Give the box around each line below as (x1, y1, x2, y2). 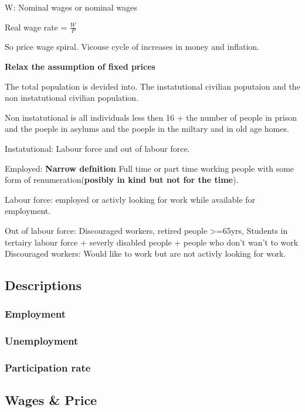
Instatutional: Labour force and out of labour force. (5, 142, 190, 154)
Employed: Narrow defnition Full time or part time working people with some (5, 162, 294, 174)
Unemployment (5, 333, 79, 348)
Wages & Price (5, 391, 97, 409)
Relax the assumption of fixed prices (5, 60, 155, 73)
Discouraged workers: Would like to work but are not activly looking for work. (5, 247, 286, 260)
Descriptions (5, 276, 82, 294)
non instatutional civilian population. (5, 91, 139, 104)
